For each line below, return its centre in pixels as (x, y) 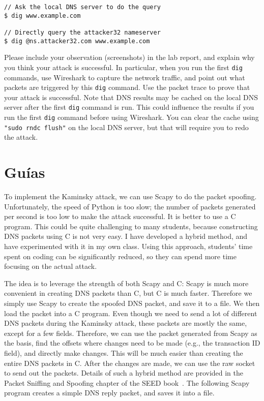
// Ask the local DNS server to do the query (82, 7)
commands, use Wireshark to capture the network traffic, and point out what (125, 77)
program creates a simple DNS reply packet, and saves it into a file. (109, 393)
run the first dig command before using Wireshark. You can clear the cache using (131, 117)
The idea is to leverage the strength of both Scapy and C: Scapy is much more (126, 283)
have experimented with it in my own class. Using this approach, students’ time (128, 246)
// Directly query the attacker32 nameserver (82, 32)
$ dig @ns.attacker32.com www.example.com (77, 41)
